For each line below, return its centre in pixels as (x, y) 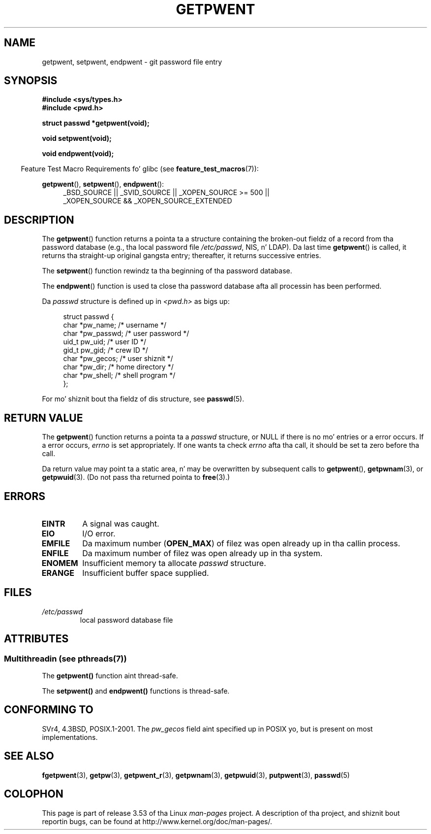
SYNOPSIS (31, 81)
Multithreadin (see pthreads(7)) (65, 658)
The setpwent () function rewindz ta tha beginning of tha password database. (167, 271)
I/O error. (99, 533)
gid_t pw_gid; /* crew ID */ (106, 350)
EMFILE (56, 543)
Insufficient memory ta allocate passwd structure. (174, 563)
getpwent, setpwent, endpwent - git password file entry (132, 62)
